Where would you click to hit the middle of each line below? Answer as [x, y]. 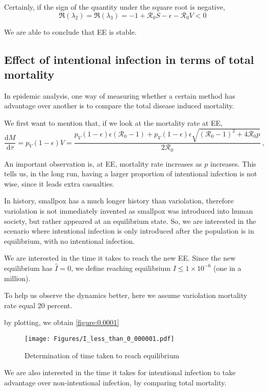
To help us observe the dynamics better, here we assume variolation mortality [126, 295]
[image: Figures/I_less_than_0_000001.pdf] [100, 339]
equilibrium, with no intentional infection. [69, 240]
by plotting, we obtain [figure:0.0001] [62, 322]
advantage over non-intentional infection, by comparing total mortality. [115, 382]
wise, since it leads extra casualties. [59, 183]
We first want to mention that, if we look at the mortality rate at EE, [113, 122]
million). [17, 278]
